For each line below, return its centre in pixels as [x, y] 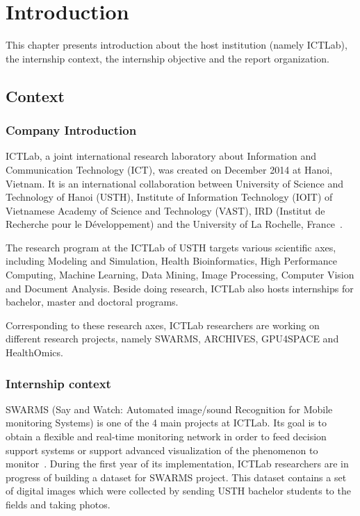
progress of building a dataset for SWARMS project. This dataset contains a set [176, 477]
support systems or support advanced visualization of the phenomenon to [162, 450]
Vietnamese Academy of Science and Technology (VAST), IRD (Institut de [165, 210]
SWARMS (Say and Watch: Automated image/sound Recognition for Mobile [169, 409]
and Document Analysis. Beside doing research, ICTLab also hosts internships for [180, 288]
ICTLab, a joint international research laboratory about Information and [161, 156]
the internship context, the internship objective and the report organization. [167, 58]
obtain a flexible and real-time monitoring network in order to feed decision [166, 436]
